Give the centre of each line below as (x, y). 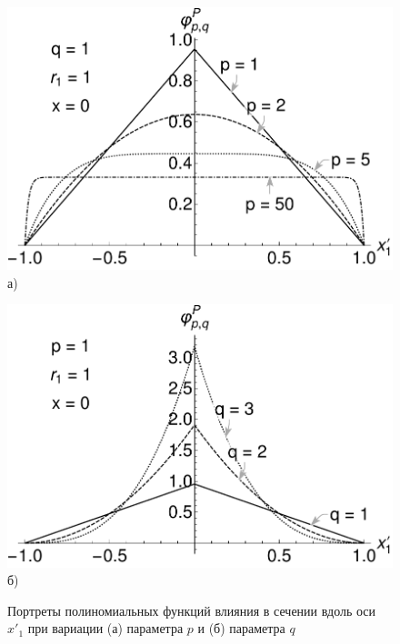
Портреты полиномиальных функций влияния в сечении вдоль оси (192, 610)
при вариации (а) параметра (105, 628)
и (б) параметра (241, 628)
